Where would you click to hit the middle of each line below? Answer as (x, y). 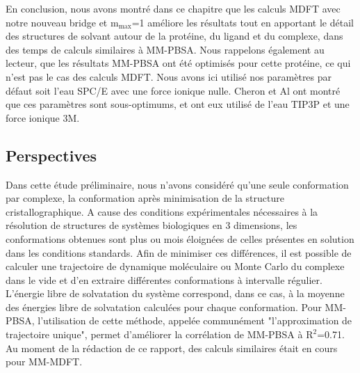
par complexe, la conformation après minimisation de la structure (145, 198)
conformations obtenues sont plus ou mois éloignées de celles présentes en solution (180, 238)
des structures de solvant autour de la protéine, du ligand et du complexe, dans (174, 36)
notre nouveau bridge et (57, 22)
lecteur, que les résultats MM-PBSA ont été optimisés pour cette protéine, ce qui (178, 63)
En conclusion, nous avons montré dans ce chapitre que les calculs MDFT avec (173, 8)
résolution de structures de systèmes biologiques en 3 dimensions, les (152, 225)
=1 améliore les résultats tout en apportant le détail (243, 22)
